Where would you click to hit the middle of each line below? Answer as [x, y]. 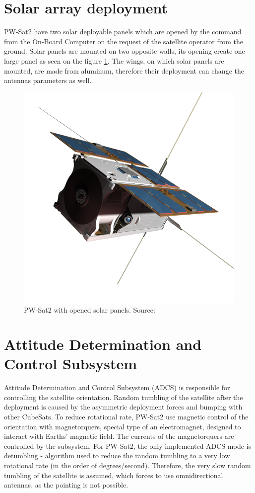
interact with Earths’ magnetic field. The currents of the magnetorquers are [119, 436]
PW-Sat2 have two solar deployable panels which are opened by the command [123, 32]
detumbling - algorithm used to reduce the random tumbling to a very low [117, 455]
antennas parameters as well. [48, 80]
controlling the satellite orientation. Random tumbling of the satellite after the [124, 397]
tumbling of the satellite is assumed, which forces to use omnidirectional [114, 475]
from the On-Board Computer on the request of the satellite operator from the [124, 41]
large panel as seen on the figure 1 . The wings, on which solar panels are [114, 60]
